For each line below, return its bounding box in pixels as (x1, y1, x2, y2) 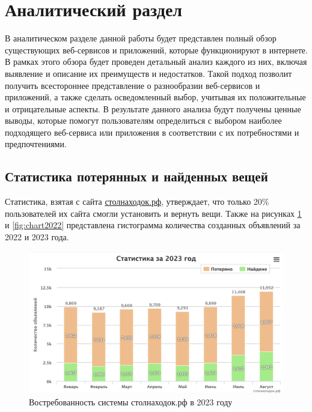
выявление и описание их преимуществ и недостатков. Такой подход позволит (5, 67, 292, 79)
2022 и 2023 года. (5, 231, 69, 243)
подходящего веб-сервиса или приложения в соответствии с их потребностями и (5, 126, 299, 138)
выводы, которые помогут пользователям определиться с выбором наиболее (5, 114, 282, 127)
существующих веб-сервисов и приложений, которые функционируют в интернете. (5, 43, 308, 56)
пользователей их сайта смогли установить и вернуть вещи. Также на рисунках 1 (5, 207, 302, 219)
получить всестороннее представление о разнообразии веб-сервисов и (5, 79, 260, 91)
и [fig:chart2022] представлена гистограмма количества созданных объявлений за (5, 219, 301, 231)
